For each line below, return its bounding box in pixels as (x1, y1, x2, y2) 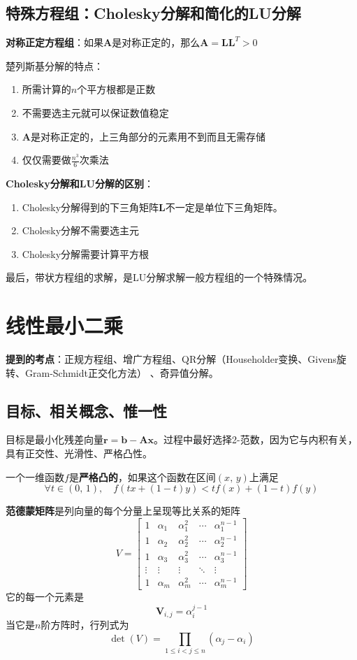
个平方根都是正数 (77, 82, 156, 96)
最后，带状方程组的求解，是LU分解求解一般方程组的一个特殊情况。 (6, 270, 313, 285)
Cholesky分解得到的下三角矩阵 (22, 199, 159, 214)
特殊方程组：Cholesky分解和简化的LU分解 (6, 2, 301, 24)
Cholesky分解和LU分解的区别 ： (6, 176, 154, 190)
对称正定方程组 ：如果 (6, 35, 103, 50)
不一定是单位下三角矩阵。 (165, 199, 283, 214)
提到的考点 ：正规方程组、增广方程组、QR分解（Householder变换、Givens (6, 352, 337, 366)
